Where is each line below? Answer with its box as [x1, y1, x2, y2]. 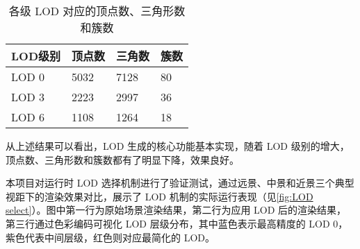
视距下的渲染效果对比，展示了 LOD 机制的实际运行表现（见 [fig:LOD [6, 189, 313, 203]
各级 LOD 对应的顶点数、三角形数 [8, 3, 186, 19]
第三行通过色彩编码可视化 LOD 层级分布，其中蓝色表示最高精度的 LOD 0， [6, 216, 348, 230]
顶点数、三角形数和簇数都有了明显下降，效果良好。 [6, 152, 239, 166]
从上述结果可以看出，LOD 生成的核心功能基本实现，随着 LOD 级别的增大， [6, 139, 350, 153]
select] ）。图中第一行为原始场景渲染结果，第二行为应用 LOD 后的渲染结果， [6, 203, 347, 217]
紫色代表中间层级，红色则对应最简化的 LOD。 [6, 230, 215, 244]
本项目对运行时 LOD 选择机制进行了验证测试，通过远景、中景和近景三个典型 [6, 175, 354, 190]
